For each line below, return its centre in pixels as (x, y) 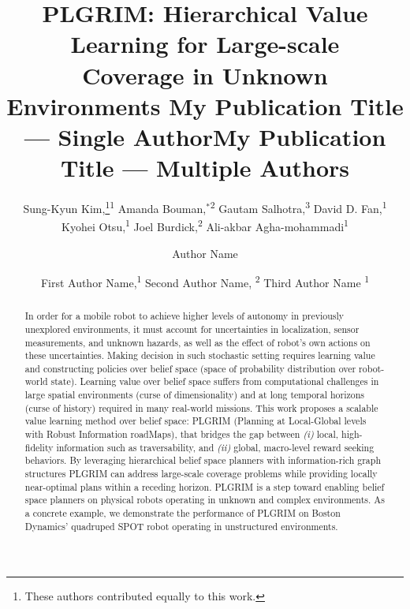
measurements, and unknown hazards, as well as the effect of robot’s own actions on (198, 342)
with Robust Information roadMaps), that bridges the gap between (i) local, (182, 434)
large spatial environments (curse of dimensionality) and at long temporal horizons (195, 395)
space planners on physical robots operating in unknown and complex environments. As (205, 500)
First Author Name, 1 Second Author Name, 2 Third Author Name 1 (205, 281)
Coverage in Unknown (205, 75)
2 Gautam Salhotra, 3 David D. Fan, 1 (298, 207)
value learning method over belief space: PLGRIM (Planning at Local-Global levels (196, 421)
